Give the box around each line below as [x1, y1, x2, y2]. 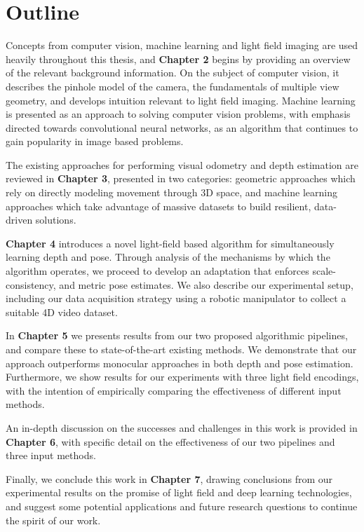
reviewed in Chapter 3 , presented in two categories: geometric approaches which [6, 171, 356, 186]
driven [6, 212, 33, 227]
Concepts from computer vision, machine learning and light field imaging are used [6, 38, 358, 53]
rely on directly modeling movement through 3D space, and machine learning [6, 185, 337, 200]
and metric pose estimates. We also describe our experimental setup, [59, 277, 353, 292]
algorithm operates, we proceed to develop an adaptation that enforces [6, 264, 309, 278]
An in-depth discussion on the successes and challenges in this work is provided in [6, 420, 358, 435]
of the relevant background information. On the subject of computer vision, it [6, 65, 339, 80]
